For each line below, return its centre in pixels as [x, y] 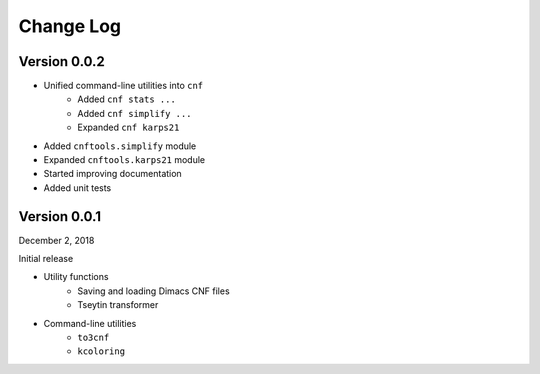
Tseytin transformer [118, 305]
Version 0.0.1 [60, 216]
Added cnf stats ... [127, 99]
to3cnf [93, 338]
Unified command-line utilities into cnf [123, 86]
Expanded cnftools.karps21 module [124, 160]
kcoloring [101, 351]
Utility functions [76, 277]
